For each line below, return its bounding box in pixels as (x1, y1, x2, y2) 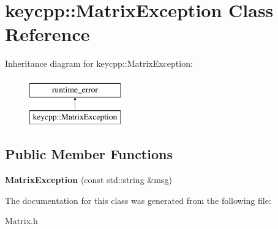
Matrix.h (5, 214, 38, 227)
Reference (5, 21, 90, 47)
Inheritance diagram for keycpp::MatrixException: (5, 57, 193, 70)
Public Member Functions (5, 145, 173, 163)
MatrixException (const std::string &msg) (5, 173, 172, 186)
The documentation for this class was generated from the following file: (5, 193, 271, 206)
